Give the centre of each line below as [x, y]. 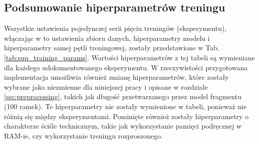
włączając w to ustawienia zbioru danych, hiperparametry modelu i [107, 38]
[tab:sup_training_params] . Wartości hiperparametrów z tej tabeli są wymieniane [129, 57]
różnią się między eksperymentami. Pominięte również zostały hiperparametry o [126, 116]
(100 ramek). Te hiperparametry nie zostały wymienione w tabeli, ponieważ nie [125, 106]
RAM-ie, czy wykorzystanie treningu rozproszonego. [84, 135]
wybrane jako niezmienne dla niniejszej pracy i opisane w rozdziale [106, 86]
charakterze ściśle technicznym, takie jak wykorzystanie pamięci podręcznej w [123, 126]
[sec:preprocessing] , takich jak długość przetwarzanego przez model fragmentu [123, 96]
